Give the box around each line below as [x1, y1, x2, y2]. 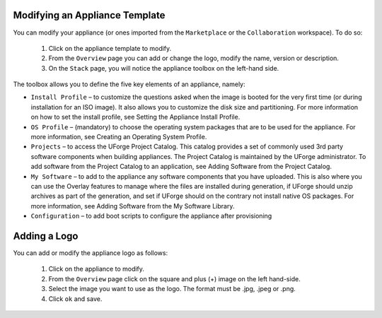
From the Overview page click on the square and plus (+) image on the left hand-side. [48, 274, 301, 283]
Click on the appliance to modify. [48, 265, 145, 273]
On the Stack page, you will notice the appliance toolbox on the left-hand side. [48, 64, 279, 72]
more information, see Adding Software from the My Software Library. [30, 201, 235, 210]
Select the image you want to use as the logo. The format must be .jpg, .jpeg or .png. [48, 285, 296, 293]
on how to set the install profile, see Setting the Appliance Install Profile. [30, 113, 241, 122]
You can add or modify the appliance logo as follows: [13, 249, 168, 257]
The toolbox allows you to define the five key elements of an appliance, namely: [13, 80, 245, 88]
